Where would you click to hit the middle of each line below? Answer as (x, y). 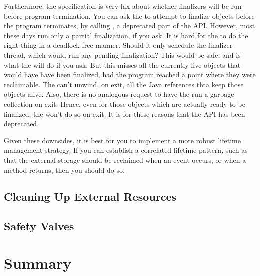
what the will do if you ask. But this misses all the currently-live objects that (122, 65)
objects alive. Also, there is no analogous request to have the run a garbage (119, 94)
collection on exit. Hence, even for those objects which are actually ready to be (125, 104)
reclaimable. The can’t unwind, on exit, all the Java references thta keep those (124, 84)
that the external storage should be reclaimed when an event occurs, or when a (125, 160)
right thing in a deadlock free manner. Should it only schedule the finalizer (118, 45)
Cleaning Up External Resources (90, 197)
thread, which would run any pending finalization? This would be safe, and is (122, 55)
